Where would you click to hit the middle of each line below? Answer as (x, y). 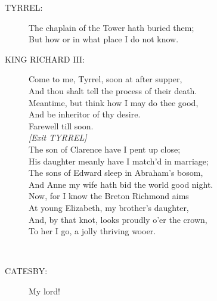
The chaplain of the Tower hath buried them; (111, 27)
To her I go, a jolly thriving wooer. (92, 231)
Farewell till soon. (61, 125)
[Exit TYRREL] (58, 137)
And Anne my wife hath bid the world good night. (121, 184)
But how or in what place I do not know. (104, 39)
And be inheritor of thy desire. (85, 114)
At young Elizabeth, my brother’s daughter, (109, 207)
